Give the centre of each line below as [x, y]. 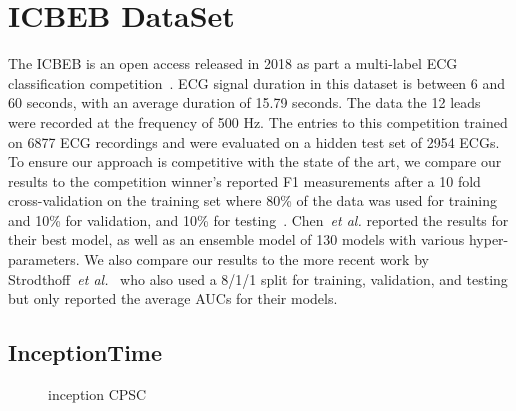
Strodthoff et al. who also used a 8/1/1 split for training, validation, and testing [258, 278]
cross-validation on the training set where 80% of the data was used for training [253, 200]
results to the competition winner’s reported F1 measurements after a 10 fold [244, 180]
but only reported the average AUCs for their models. [173, 298]
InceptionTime [85, 352]
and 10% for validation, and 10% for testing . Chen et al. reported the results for [258, 219]
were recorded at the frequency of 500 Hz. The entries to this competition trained [258, 121]
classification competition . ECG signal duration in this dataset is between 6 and [257, 82]
